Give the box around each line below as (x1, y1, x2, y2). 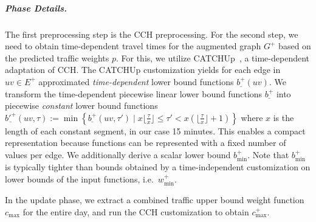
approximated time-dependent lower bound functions (38, 75, 234, 88)
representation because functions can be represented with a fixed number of (5, 136, 286, 149)
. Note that (247, 148, 289, 161)
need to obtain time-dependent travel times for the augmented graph (5, 40, 261, 52)
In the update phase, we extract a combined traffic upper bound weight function (5, 193, 304, 206)
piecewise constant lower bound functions (5, 99, 158, 112)
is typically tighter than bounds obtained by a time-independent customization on (5, 161, 311, 173)
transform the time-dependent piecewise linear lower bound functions (5, 87, 263, 100)
